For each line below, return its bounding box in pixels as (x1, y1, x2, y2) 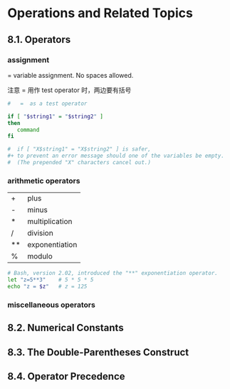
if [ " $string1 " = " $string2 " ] (7, 113, 103, 120)
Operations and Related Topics (7, 5, 194, 21)
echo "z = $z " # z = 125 (7, 283, 88, 290)
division (27, 228, 53, 238)
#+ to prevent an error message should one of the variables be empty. (7, 152, 224, 160)
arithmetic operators (7, 176, 80, 186)
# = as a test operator (7, 100, 88, 107)
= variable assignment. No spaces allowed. (7, 71, 134, 79)
